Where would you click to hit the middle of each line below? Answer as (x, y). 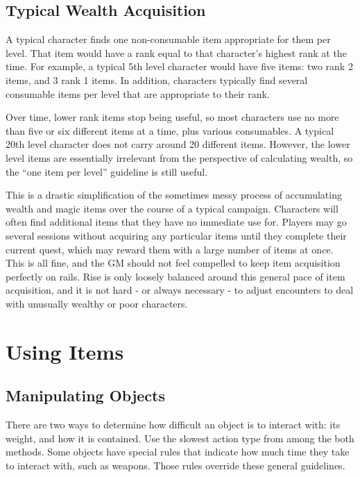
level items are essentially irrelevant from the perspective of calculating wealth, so (179, 157)
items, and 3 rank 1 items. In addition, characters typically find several (157, 79)
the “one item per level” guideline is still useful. (107, 171)
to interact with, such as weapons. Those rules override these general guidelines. (175, 465)
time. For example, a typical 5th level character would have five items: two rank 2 (179, 66)
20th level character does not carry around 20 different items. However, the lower (178, 144)
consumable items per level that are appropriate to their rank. (138, 93)
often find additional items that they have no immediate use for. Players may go (176, 222)
